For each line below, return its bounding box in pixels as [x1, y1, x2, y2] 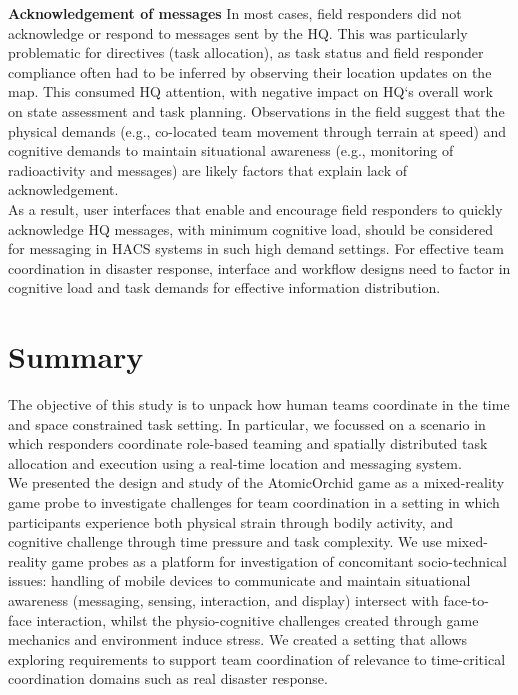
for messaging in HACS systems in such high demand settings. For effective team [8, 238, 504, 259]
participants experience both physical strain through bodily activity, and [8, 511, 453, 532]
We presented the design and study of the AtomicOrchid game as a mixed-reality [8, 472, 505, 493]
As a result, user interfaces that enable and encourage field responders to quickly [8, 198, 503, 219]
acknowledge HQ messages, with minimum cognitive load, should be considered [8, 218, 493, 239]
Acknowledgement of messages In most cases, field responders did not [8, 3, 462, 23]
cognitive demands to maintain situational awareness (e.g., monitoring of [8, 140, 454, 161]
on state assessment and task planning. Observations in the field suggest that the [8, 100, 505, 121]
